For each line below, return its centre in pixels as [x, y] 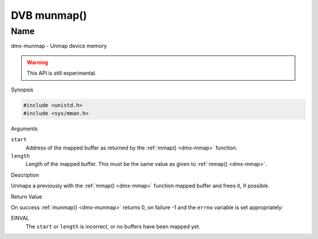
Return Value [26, 197]
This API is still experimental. [62, 73]
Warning [37, 62]
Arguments [24, 128]
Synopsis [22, 89]
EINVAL [20, 218]
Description [25, 175]
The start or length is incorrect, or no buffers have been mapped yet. [113, 226]
